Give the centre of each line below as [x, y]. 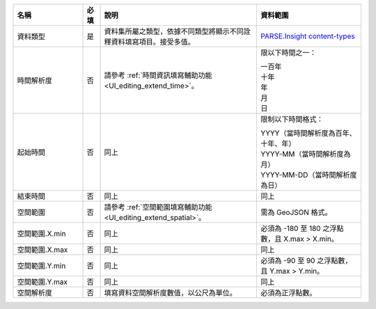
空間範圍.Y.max [42, 282]
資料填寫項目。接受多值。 [153, 42]
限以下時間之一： [289, 53]
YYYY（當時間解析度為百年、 [308, 133]
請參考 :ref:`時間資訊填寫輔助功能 [158, 75]
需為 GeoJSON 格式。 [296, 212]
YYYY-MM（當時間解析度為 [306, 154]
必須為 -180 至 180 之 [295, 228]
